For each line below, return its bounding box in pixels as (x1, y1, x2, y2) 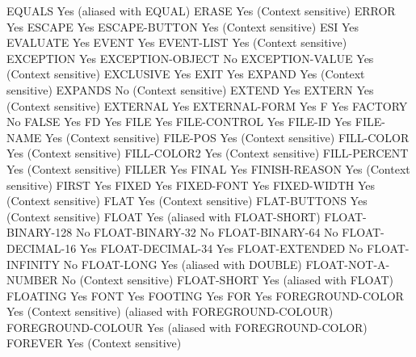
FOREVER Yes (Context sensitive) (6, 334, 182, 351)
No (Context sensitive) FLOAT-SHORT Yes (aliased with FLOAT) (61, 271, 394, 288)
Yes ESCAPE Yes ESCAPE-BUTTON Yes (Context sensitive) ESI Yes (6, 18, 359, 35)
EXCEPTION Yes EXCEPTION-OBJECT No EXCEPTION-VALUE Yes (6, 49, 374, 66)
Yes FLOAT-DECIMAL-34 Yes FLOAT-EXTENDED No (79, 239, 363, 256)
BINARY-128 (6, 224, 73, 241)
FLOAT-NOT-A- (305, 255, 390, 272)
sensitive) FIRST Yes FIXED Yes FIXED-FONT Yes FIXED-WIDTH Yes (6, 176, 375, 193)
